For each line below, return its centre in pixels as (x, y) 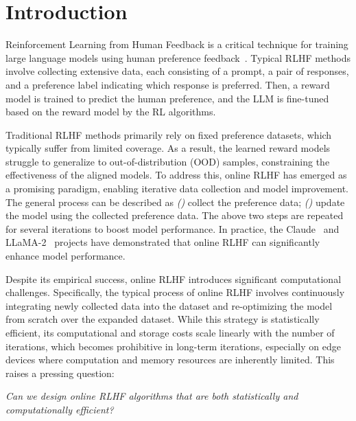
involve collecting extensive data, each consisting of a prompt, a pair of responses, (177, 71)
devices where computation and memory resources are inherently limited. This (170, 360)
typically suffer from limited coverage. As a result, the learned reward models (168, 148)
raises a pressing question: (60, 373)
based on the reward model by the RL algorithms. (111, 112)
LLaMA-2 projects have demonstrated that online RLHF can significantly (163, 242)
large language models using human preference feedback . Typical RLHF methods (178, 57)
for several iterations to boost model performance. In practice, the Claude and (173, 228)
